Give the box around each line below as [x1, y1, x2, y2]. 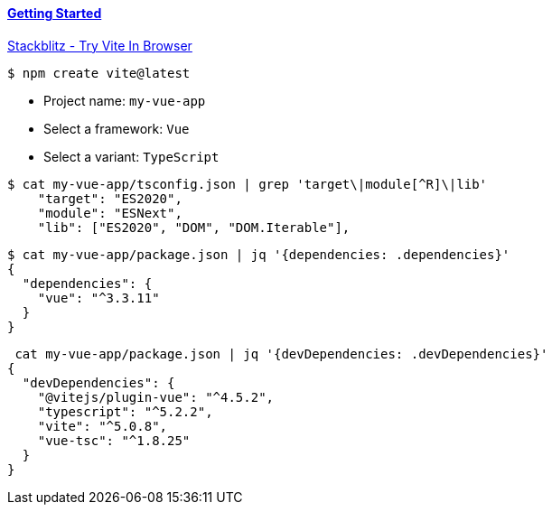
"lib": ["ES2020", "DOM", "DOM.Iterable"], [37, 219, 351, 235]
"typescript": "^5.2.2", [37, 404, 213, 419]
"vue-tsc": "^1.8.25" [37, 433, 191, 448]
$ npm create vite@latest [7, 65, 191, 80]
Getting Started [7, 5, 102, 21]
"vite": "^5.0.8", [37, 418, 168, 433]
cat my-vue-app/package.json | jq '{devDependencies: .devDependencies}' [14, 346, 548, 361]
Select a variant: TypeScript [43, 148, 220, 164]
